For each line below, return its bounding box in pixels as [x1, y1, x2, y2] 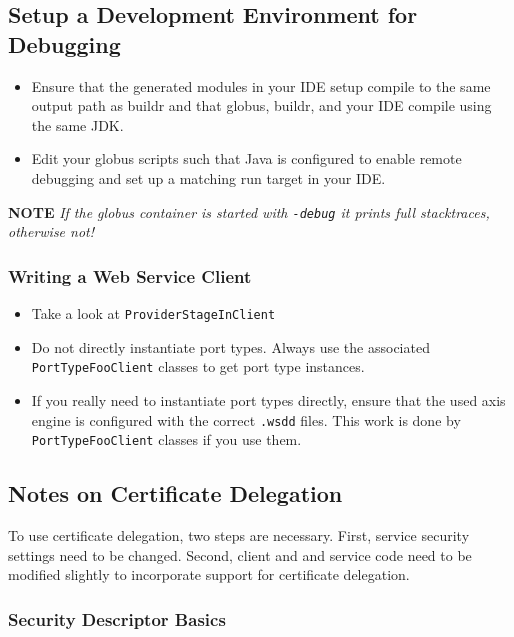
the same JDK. [31, 114, 124, 135]
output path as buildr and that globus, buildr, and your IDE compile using [31, 95, 492, 116]
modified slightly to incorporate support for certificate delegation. [8, 564, 410, 585]
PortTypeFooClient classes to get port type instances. [31, 356, 365, 377]
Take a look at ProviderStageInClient [31, 303, 276, 324]
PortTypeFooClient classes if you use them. [31, 429, 302, 450]
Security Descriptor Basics [8, 606, 226, 631]
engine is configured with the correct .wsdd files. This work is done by [31, 409, 461, 430]
